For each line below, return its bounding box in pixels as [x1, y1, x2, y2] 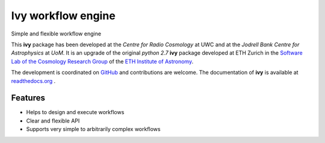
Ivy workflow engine [11, 9, 116, 22]
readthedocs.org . [11, 77, 56, 84]
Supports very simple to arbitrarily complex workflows [26, 126, 161, 133]
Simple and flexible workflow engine [11, 30, 102, 37]
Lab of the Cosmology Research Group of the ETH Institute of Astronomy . [11, 58, 194, 65]
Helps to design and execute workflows [26, 109, 125, 116]
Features [11, 93, 45, 103]
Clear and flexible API [26, 117, 80, 124]
